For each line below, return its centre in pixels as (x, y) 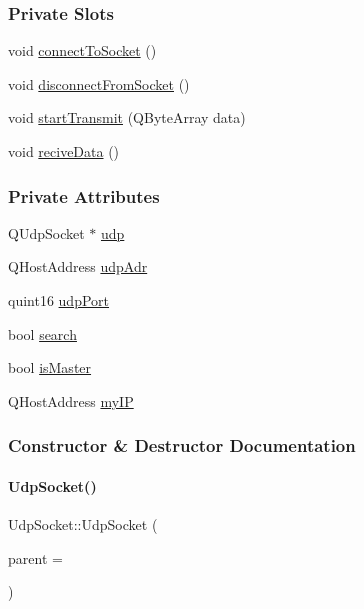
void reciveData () (64, 151)
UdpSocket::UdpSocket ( (83, 524)
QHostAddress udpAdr (78, 266)
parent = (35, 557)
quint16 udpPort (59, 300)
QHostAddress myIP (71, 400)
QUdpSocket (46, 232)
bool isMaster (50, 367)
